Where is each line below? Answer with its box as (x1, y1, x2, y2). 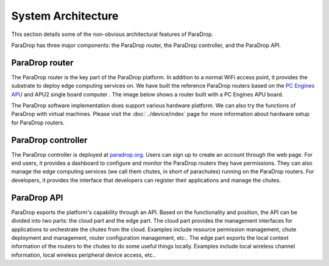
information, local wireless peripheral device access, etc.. (11, 251, 156, 259)
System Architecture (11, 9, 119, 23)
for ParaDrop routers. (11, 119, 65, 126)
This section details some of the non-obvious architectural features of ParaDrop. (11, 31, 213, 38)
